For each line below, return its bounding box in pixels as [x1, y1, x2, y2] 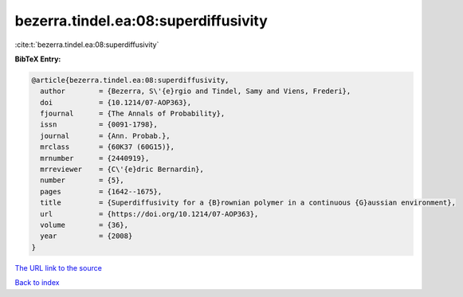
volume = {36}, [40, 221, 129, 229]
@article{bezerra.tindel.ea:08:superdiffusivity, [31, 76, 230, 84]
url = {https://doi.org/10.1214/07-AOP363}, [40, 209, 259, 218]
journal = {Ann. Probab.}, [40, 131, 171, 140]
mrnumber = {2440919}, [40, 154, 150, 162]
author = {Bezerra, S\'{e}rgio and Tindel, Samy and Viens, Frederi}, [40, 87, 351, 96]
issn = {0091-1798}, [40, 120, 159, 129]
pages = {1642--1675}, [40, 187, 163, 196]
